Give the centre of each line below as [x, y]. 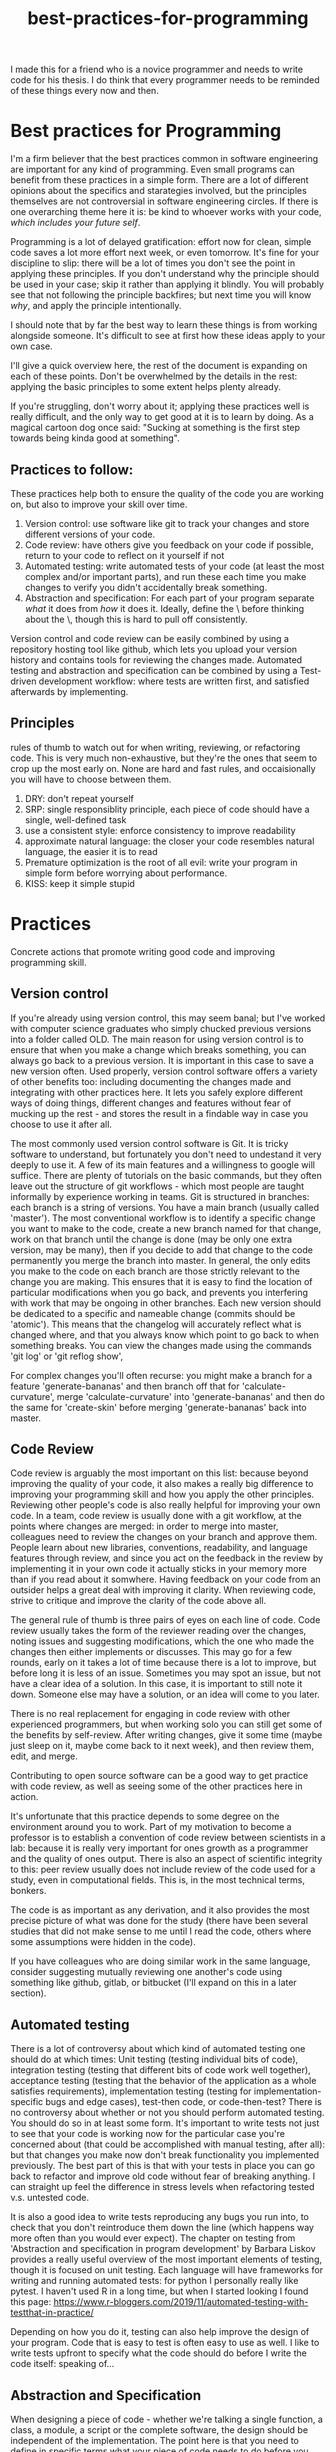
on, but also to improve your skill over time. [99, 504]
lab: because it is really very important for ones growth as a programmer [159, 1848]
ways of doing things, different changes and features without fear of [151, 1103]
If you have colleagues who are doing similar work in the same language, [160, 1961]
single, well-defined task [75, 819]
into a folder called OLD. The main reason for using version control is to [157, 1039]
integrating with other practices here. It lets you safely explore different [156, 1092]
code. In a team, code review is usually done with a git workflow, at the [156, 1516]
